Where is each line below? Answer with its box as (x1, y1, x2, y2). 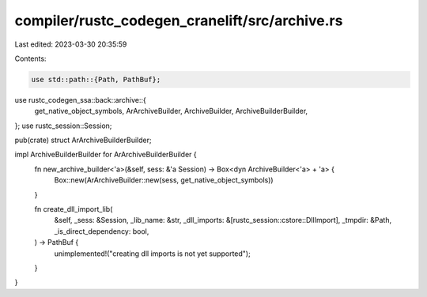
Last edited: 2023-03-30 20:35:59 (14, 39, 127, 49)
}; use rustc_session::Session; (14, 121, 112, 130)
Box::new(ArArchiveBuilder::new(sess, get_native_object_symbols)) (54, 175, 274, 185)
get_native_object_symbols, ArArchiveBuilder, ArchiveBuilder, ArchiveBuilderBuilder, (34, 107, 308, 116)
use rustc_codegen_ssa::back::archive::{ (14, 95, 146, 104)
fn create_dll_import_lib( (34, 205, 113, 214)
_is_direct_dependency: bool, (54, 226, 149, 236)
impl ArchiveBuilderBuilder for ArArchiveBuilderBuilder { (14, 150, 197, 160)
